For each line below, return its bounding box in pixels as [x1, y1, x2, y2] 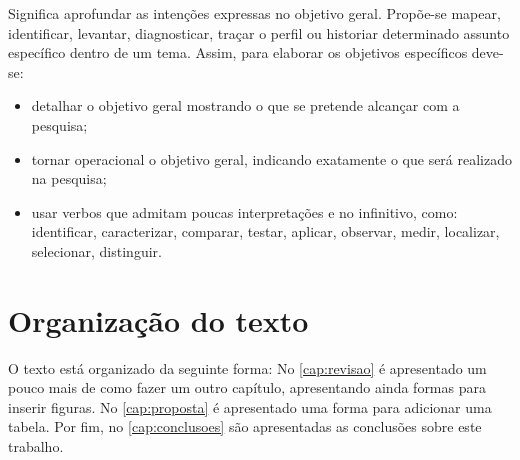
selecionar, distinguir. [31, 240, 162, 261]
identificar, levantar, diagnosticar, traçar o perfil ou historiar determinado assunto [8, 22, 510, 43]
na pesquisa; [31, 168, 107, 189]
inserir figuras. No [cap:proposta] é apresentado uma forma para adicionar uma [8, 396, 492, 417]
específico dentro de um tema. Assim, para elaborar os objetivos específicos [8, 42, 468, 63]
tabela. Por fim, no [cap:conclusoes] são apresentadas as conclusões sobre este [8, 416, 482, 437]
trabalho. [8, 436, 64, 457]
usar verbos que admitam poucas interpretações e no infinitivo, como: [31, 201, 458, 222]
